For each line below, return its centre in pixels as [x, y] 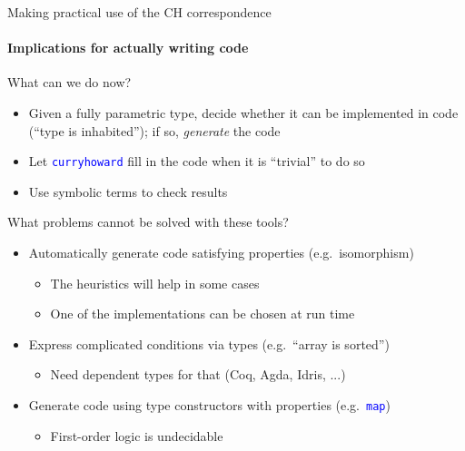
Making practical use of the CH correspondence [139, 12]
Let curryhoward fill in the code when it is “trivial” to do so [197, 161]
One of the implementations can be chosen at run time [203, 314]
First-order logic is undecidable [137, 435]
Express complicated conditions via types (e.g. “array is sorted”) [209, 343]
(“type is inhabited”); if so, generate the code [154, 130]
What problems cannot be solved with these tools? [148, 222]
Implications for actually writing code [128, 48]
